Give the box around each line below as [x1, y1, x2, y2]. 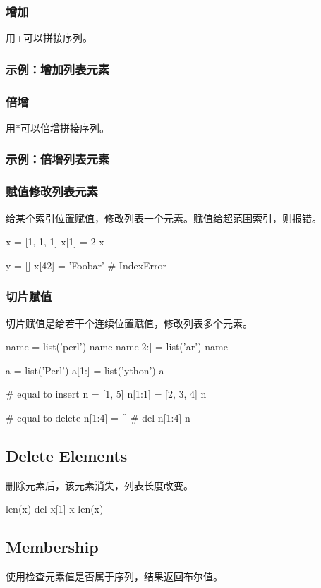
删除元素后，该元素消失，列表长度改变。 [6, 477, 193, 492]
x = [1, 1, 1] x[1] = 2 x [6, 234, 104, 249]
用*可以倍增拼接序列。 [6, 120, 109, 135]
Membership [6, 536, 99, 558]
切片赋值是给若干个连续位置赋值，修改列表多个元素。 [6, 315, 253, 330]
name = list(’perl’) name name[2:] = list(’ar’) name [6, 339, 228, 354]
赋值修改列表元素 [6, 183, 98, 200]
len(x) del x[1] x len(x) [6, 501, 104, 516]
